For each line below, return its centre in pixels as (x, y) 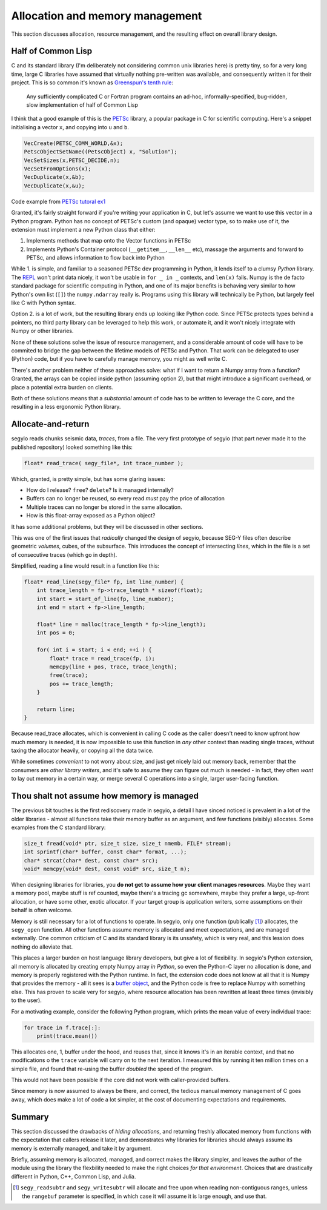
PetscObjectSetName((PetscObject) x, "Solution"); (101, 152)
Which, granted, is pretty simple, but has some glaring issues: (88, 479)
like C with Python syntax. (44, 303)
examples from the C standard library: (58, 827)
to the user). (26, 1000)
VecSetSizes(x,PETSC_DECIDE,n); (72, 160)
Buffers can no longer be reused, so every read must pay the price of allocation (126, 499)
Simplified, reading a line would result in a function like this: (85, 566)
